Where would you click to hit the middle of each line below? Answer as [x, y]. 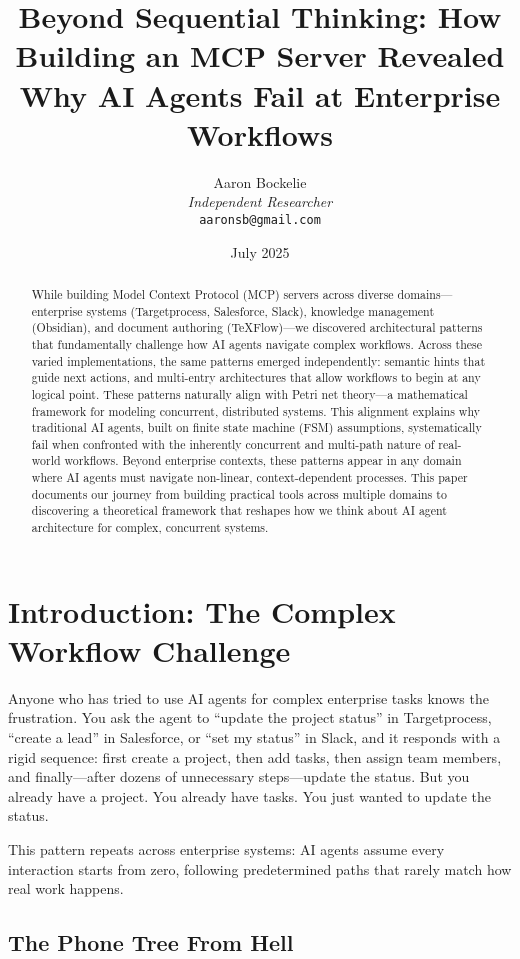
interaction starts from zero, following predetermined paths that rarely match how [260, 868]
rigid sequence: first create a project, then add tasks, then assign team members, [255, 756]
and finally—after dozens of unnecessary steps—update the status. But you [239, 776]
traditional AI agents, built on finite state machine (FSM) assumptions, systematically [256, 427]
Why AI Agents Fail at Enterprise [260, 94]
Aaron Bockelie [260, 181]
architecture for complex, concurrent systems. [150, 527]
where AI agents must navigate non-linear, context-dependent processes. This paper [249, 477]
